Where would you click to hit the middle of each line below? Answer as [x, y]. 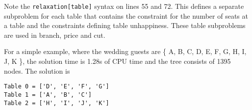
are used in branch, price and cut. [55, 35]
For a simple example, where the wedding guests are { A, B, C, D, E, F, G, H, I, [125, 51]
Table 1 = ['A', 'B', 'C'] [48, 95]
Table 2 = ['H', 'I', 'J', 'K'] [57, 103]
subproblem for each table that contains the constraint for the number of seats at [126, 15]
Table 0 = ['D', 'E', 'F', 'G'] [57, 87]
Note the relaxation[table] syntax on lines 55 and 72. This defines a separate [124, 6]
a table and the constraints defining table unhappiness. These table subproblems [125, 25]
